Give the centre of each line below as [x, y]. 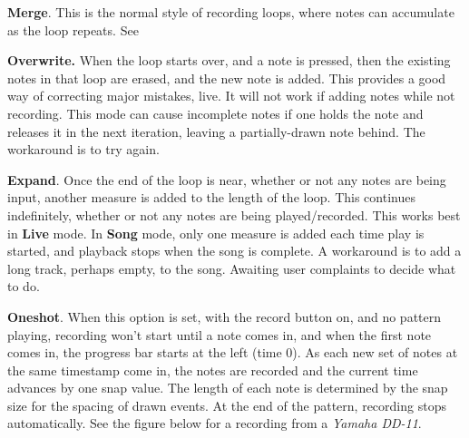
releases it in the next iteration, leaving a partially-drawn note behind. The [216, 131]
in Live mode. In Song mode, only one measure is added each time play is [216, 233]
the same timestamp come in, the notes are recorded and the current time [213, 370]
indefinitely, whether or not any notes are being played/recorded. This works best [234, 214]
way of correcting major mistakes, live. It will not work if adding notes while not [231, 96]
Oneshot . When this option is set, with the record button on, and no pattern [225, 316]
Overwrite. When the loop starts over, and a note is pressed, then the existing [229, 60]
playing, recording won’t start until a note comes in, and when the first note [220, 334]
